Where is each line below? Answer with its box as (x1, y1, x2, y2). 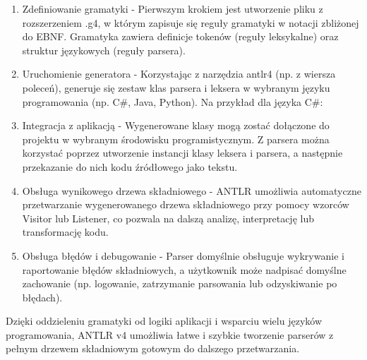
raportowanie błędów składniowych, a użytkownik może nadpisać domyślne (22, 262, 347, 277)
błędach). (22, 289, 63, 304)
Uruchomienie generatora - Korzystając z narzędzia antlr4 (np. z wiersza (22, 66, 336, 81)
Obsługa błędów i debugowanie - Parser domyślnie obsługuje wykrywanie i (22, 248, 344, 263)
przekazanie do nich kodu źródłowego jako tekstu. (22, 159, 238, 174)
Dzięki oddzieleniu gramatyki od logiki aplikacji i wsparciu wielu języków (6, 313, 322, 328)
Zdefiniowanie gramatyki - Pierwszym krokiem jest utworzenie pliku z (22, 1, 323, 16)
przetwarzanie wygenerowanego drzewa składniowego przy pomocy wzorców (22, 197, 349, 212)
